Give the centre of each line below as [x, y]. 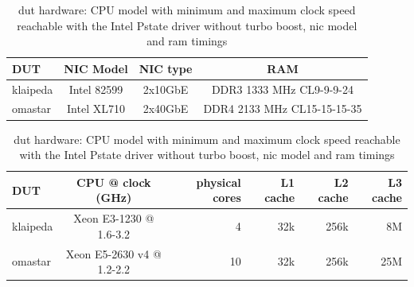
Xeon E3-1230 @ [114, 218]
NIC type [166, 68]
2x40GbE [166, 109]
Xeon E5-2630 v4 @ [113, 253]
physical [219, 182]
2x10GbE [166, 89]
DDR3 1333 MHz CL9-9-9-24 [283, 89]
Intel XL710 [96, 109]
